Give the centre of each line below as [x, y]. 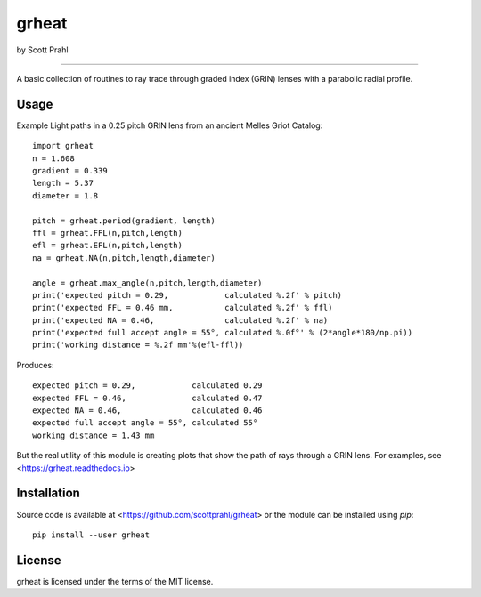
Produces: [35, 365]
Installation [48, 493]
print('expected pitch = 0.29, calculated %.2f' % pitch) [188, 295]
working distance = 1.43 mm [94, 435]
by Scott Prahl [42, 50]
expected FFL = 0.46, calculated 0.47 [147, 398]
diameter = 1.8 [65, 195]
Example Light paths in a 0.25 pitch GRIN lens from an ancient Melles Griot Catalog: [170, 125]
